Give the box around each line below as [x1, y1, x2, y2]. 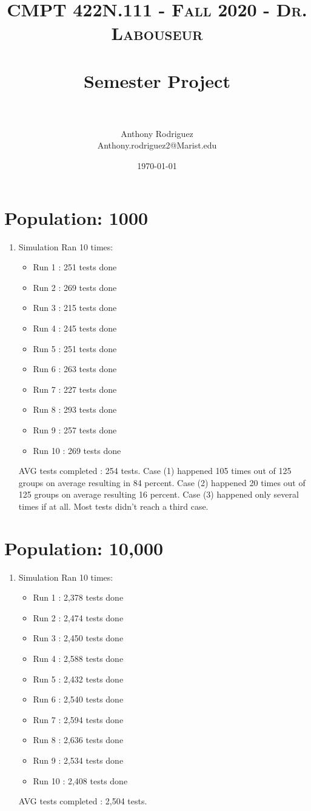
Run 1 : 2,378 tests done [33, 591, 124, 604]
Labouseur [111, 21, 203, 45]
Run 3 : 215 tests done [33, 301, 117, 314]
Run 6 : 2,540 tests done [33, 693, 124, 706]
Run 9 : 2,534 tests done [33, 753, 124, 766]
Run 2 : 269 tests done [33, 281, 117, 293]
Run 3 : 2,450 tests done [33, 632, 124, 644]
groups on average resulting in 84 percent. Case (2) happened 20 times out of [18, 476, 306, 489]
